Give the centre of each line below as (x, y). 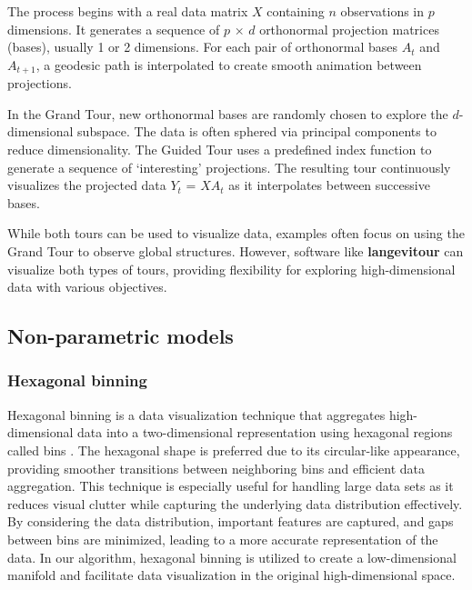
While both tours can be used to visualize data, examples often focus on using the (236, 233)
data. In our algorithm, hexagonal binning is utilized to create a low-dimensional (232, 557)
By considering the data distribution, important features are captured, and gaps (231, 521)
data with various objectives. (87, 287)
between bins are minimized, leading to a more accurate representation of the (223, 539)
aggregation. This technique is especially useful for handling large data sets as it (231, 486)
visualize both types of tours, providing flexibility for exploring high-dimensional (231, 269)
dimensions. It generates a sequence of (114, 29)
